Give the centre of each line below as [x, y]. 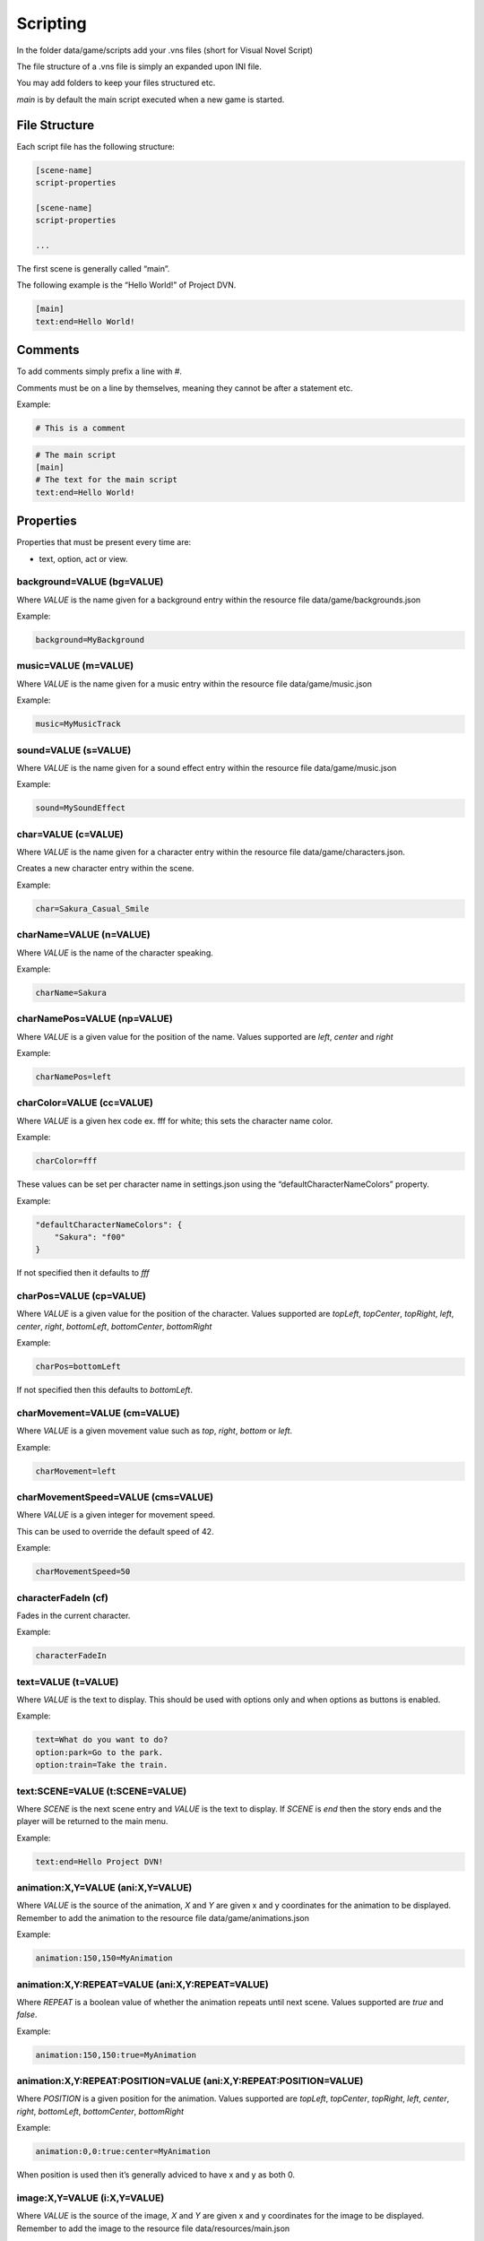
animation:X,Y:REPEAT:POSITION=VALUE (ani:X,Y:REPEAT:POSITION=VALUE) [190, 2081]
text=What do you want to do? [102, 1740]
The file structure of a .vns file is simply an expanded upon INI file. [139, 66]
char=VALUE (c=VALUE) [70, 834]
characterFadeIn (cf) [63, 1597]
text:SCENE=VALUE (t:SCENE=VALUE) [102, 1791]
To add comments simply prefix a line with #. [99, 371]
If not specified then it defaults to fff [83, 1273]
